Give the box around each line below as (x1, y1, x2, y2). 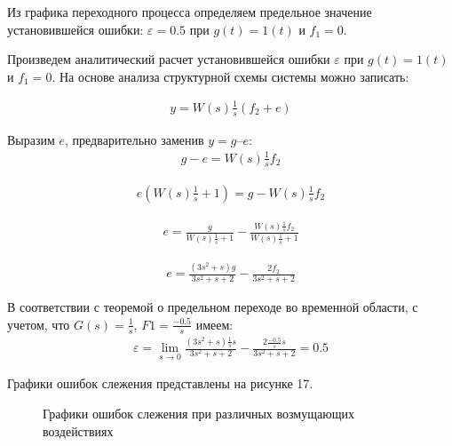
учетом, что (7, 315, 70, 333)
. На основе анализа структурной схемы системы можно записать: (52, 67, 409, 85)
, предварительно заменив (65, 130, 204, 148)
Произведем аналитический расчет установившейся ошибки (7, 50, 330, 68)
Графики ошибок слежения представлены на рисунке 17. (7, 374, 313, 393)
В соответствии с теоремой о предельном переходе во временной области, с (7, 298, 418, 316)
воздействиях (43, 421, 114, 440)
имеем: (195, 315, 234, 333)
